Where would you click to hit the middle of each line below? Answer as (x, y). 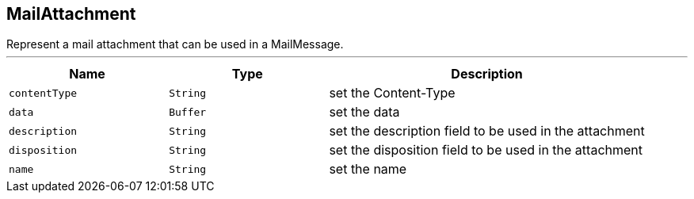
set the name (368, 169)
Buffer (188, 112)
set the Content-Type (392, 93)
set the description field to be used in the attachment (487, 131)
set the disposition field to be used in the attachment (486, 150)
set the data (364, 112)
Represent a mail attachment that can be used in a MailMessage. (175, 44)
